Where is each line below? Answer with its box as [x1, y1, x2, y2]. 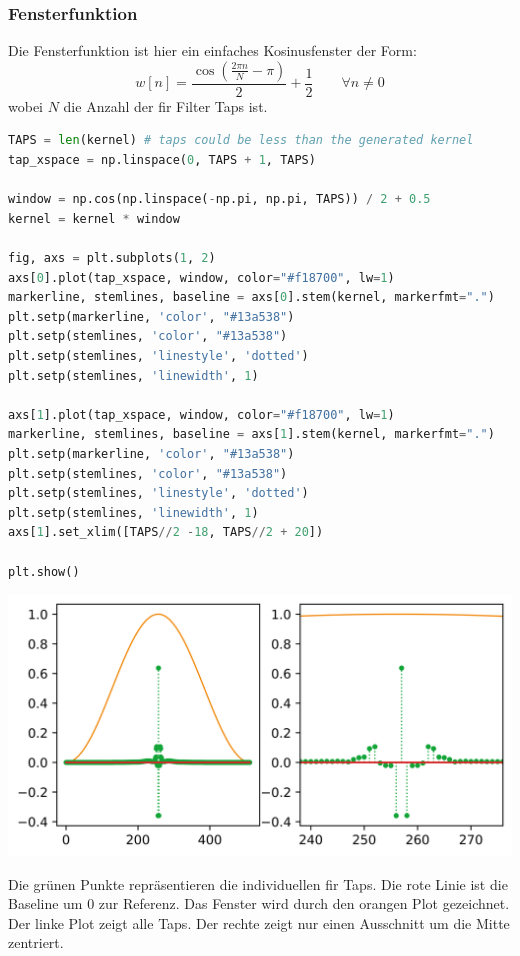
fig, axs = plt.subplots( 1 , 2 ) [8, 251, 216, 265]
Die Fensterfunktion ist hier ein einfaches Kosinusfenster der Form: [8, 40, 417, 61]
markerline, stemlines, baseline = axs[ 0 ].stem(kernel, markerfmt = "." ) [8, 290, 495, 305]
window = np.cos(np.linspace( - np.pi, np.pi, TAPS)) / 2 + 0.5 [8, 192, 431, 207]
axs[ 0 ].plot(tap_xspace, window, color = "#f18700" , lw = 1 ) [8, 270, 395, 285]
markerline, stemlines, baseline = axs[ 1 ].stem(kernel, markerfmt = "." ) [8, 427, 495, 442]
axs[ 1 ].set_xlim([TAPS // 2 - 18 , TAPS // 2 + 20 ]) [8, 525, 324, 540]
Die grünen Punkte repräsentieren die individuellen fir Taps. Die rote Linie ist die [8, 873, 508, 894]
